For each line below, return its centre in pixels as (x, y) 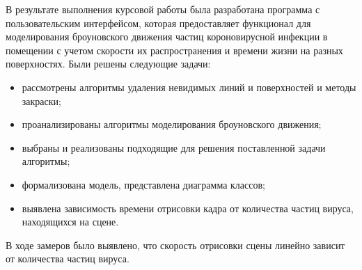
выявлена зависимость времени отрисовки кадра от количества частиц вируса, (188, 208)
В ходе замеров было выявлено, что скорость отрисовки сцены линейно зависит (175, 245)
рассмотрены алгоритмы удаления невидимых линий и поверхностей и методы (189, 87)
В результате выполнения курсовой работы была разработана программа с (163, 9)
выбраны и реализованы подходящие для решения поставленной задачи (174, 147)
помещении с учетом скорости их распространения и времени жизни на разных (174, 50)
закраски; (41, 101)
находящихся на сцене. (70, 222)
